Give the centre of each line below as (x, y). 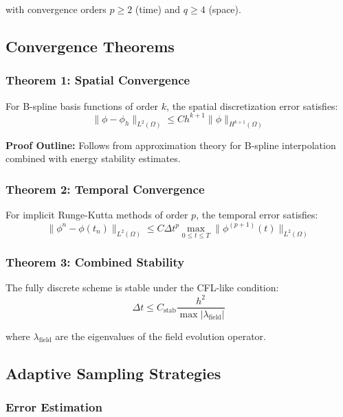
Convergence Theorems (90, 46)
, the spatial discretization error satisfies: (252, 105)
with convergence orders (56, 9)
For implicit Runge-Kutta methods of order (97, 214)
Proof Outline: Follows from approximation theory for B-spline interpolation (171, 145)
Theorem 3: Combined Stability (95, 262)
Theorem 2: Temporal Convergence (105, 189)
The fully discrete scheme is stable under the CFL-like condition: (142, 288)
